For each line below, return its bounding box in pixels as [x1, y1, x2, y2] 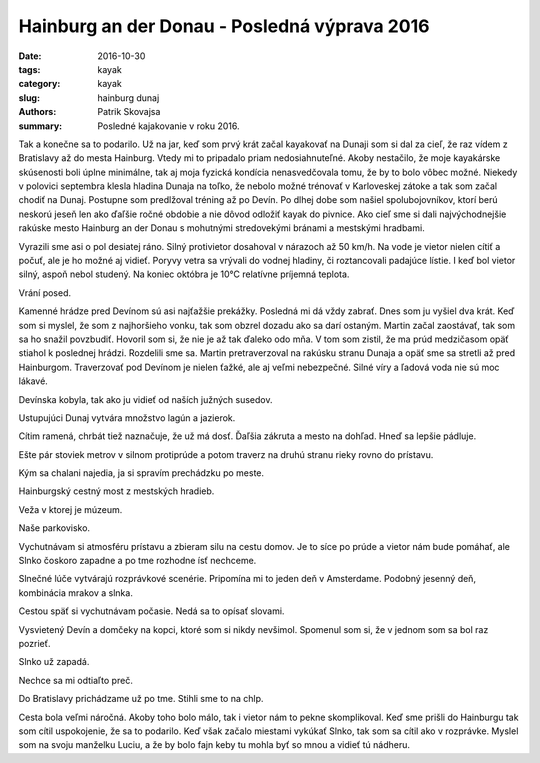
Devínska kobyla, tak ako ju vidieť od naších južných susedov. [18, 393, 274, 405]
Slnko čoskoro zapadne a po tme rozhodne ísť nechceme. [18, 555, 257, 567]
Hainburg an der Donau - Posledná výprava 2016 [18, 15, 430, 37]
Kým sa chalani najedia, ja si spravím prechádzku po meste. [18, 467, 265, 479]
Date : [18, 50, 42, 62]
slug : [18, 91, 40, 104]
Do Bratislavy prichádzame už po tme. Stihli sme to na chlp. [18, 693, 264, 705]
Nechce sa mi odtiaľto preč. [18, 674, 134, 686]
